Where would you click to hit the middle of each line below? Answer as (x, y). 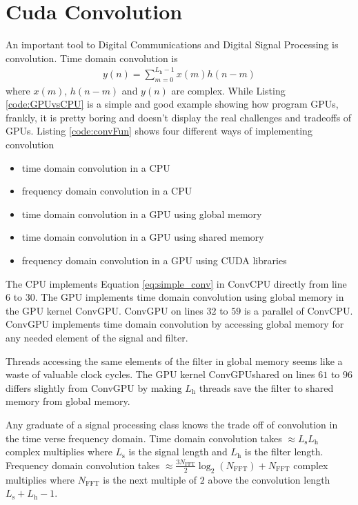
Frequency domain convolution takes (83, 465)
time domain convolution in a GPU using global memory (142, 214)
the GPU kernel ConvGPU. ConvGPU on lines (105, 310)
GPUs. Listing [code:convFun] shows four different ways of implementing (159, 131)
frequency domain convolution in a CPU (107, 191)
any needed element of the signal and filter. (97, 337)
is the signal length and (178, 452)
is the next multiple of (150, 479)
